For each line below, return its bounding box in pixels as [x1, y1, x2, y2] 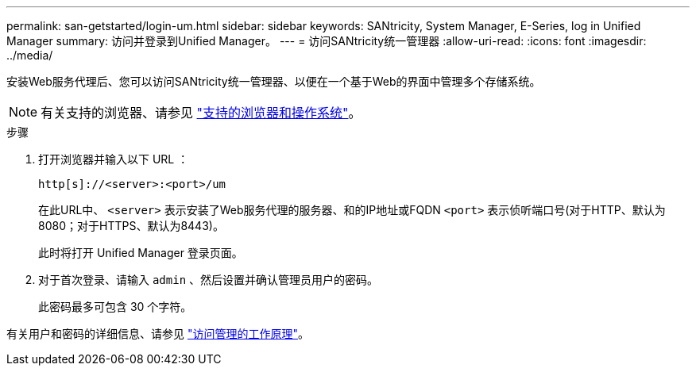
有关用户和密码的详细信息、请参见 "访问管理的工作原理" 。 [6, 327, 309, 340]
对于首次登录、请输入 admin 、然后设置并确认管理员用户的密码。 [38, 273, 379, 286]
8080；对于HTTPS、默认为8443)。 [38, 219, 224, 232]
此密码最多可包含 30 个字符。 [38, 300, 192, 313]
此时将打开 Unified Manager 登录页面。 [38, 246, 243, 259]
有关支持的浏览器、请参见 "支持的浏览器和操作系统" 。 [41, 105, 362, 121]
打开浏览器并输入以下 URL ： [38, 152, 189, 166]
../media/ [6, 48, 53, 62]
